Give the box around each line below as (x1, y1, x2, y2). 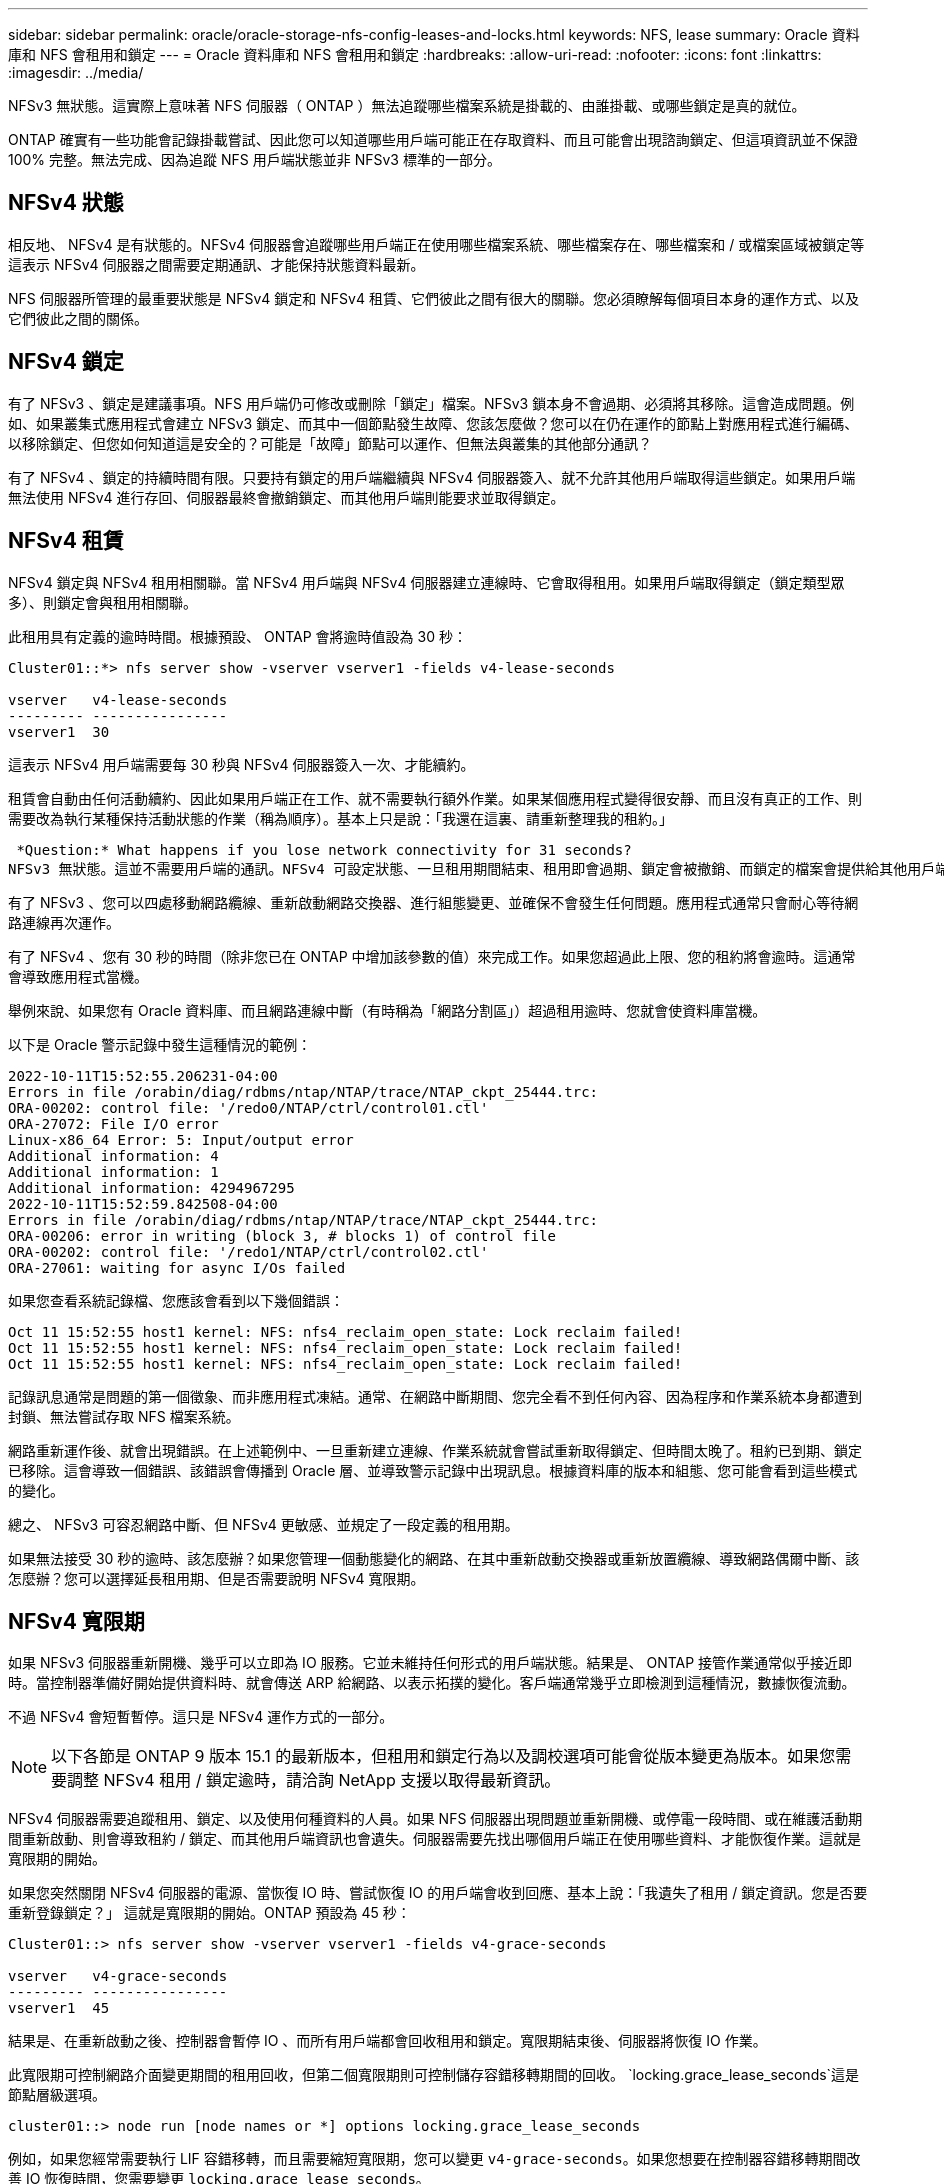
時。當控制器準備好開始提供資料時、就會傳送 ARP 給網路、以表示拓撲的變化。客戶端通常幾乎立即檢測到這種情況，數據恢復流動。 (8, 1674, 856, 1692)
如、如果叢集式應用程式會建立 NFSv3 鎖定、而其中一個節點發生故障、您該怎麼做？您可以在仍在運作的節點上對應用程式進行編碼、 (8, 414, 859, 432)
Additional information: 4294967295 (8, 1179, 295, 1196)
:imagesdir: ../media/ (8, 64, 144, 81)
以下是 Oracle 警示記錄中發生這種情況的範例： (8, 1035, 312, 1053)
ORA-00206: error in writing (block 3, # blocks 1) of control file (8, 1227, 556, 1244)
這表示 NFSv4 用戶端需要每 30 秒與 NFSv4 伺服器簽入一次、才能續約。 (8, 755, 475, 773)
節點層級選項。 (8, 2086, 106, 2104)
